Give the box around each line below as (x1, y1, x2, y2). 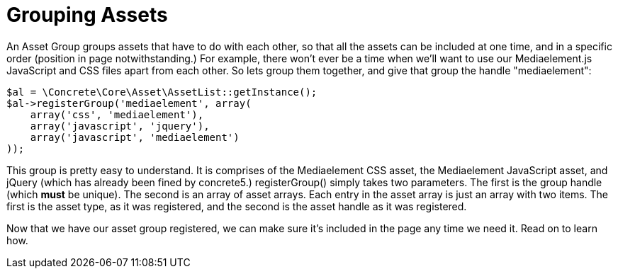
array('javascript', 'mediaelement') (30, 131, 240, 143)
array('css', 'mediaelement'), (30, 108, 204, 120)
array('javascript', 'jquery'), (30, 120, 210, 132)
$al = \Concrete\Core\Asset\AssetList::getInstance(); (6, 86, 318, 98)
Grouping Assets (6, 3, 168, 27)
